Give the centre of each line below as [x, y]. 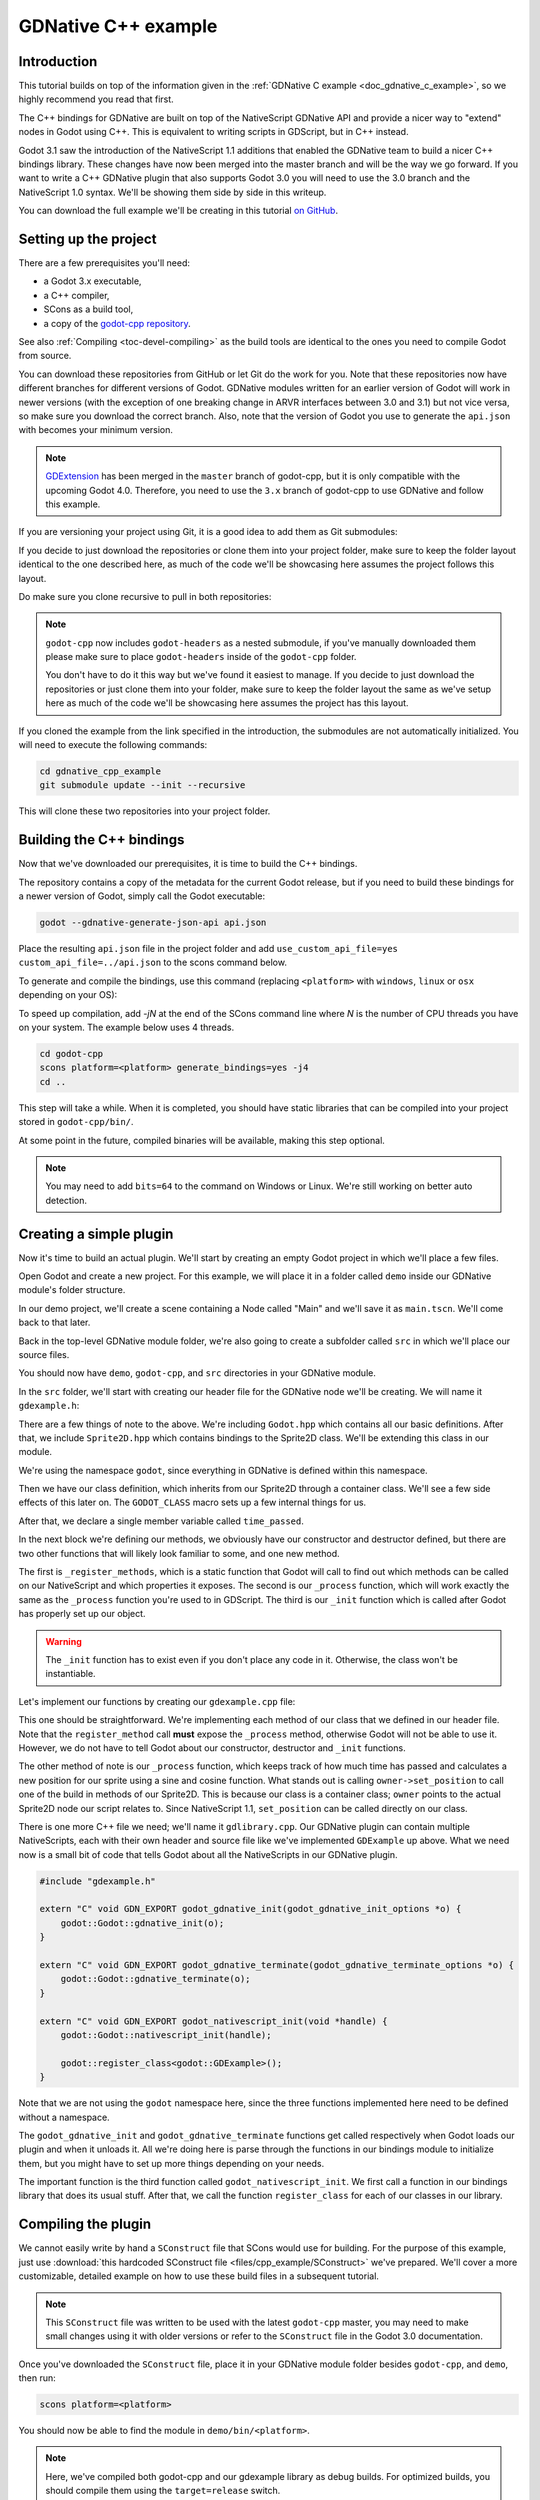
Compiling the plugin [85, 2224]
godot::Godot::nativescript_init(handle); [166, 2034]
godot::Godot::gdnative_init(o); [142, 1923]
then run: [37, 2378]
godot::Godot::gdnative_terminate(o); [155, 1979]
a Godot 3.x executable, [92, 281]
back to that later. [54, 1322]
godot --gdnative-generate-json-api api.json [153, 923]
